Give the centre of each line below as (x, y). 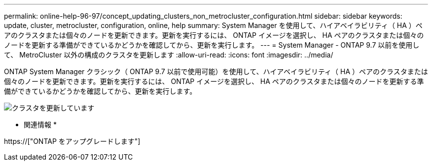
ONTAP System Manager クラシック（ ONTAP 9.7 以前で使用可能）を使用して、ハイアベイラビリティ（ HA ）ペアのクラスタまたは (216, 71)
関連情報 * (40, 124)
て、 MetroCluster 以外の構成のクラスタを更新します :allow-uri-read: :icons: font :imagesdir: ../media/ (169, 55)
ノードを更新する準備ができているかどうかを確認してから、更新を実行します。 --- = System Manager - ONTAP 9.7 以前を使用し (212, 45)
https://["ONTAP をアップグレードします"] (72, 141)
